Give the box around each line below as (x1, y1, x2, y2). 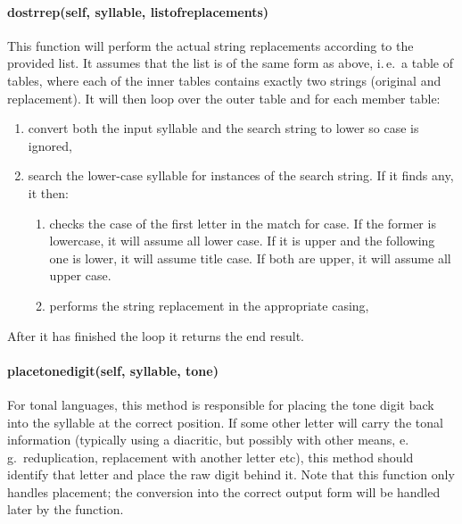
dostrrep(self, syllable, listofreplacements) (7, 2, 269, 21)
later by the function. (7, 500, 124, 519)
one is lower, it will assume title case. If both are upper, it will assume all (49, 248, 451, 267)
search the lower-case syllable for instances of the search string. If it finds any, (28, 166, 454, 185)
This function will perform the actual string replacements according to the (7, 36, 414, 54)
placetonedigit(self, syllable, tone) (7, 361, 219, 379)
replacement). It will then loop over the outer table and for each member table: (7, 88, 441, 107)
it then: (28, 183, 69, 202)
